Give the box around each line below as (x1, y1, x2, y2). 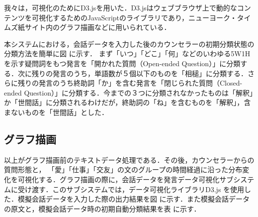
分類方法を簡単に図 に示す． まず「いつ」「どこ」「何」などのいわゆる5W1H (4, 48, 251, 59)
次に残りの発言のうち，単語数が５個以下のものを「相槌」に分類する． (17, 68, 248, 78)
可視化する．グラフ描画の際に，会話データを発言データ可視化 (17, 174, 220, 184)
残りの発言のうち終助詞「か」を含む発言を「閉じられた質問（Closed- (17, 78, 243, 88)
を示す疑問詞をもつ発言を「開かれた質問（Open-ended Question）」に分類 (4, 58, 241, 68)
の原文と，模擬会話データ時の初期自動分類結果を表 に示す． (4, 203, 201, 214)
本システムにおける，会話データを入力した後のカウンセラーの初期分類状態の (4, 38, 255, 49)
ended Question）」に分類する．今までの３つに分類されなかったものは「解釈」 (4, 87, 253, 98)
